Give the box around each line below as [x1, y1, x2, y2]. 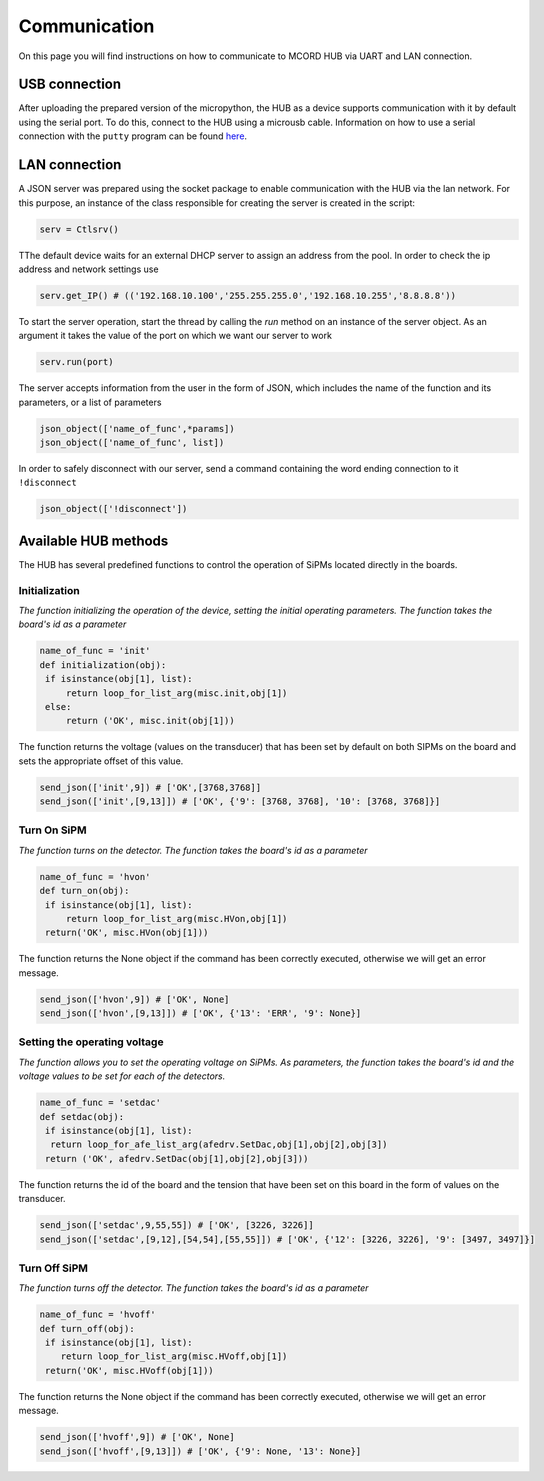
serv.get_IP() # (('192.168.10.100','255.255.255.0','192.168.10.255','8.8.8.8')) [39, 290, 457, 301]
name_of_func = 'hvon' [39, 871, 151, 882]
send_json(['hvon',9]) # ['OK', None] [39, 993, 230, 1005]
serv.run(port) [39, 356, 114, 368]
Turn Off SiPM [18, 1261, 89, 1275]
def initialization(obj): [39, 659, 167, 670]
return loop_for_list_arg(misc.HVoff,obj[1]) [60, 1351, 288, 1362]
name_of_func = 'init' [39, 645, 151, 657]
